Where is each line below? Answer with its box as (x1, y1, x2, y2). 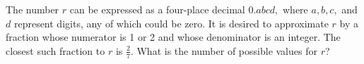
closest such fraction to (6, 43, 105, 58)
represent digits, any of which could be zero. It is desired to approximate (13, 15, 329, 30)
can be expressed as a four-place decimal (69, 2, 245, 16)
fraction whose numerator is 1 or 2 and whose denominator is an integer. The (6, 30, 341, 44)
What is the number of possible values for (136, 43, 317, 58)
